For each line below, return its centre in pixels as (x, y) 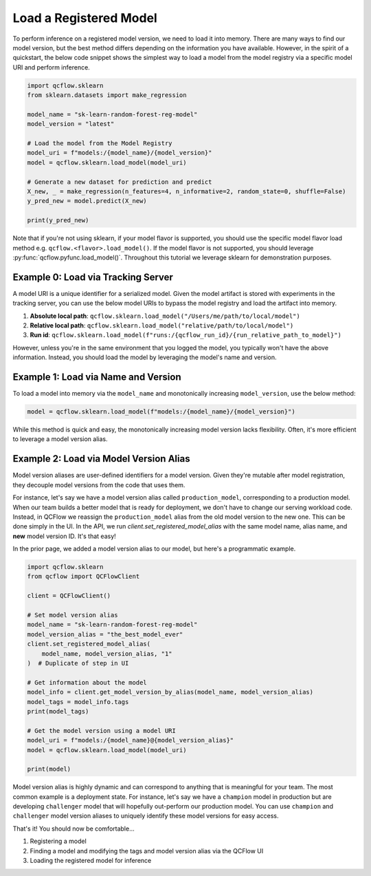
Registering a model (58, 841)
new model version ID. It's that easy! (64, 536)
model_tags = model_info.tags (78, 702)
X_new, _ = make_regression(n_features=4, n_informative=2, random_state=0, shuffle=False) (187, 192)
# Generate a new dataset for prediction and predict (120, 182)
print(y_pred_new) (58, 221)
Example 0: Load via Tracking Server (93, 277)
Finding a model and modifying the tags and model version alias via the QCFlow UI (147, 851)
